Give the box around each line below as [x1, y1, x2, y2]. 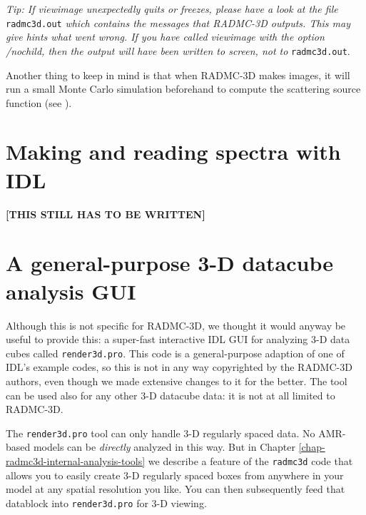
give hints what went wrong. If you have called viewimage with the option [6, 29, 325, 44]
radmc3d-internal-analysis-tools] [6, 453, 146, 468]
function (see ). [6, 95, 72, 110]
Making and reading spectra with [6, 137, 341, 166]
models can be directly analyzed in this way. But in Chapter [33, 439, 295, 454]
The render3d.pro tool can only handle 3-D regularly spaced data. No [6, 425, 315, 440]
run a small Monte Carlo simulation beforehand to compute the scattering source [6, 81, 361, 96]
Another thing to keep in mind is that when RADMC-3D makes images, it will [6, 67, 350, 82]
